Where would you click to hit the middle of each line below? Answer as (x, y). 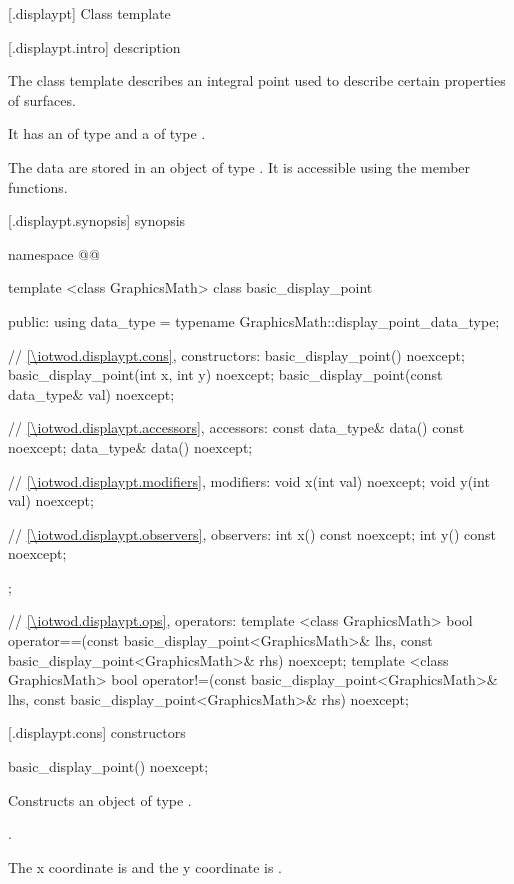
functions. (38, 186)
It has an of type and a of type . (107, 133)
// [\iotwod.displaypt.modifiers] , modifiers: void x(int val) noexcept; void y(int (249, 480)
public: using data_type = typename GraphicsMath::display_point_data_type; (254, 320)
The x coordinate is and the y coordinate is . (145, 866)
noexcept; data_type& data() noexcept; (130, 446)
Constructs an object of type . (100, 799)
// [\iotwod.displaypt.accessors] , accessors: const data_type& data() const (236, 427)
